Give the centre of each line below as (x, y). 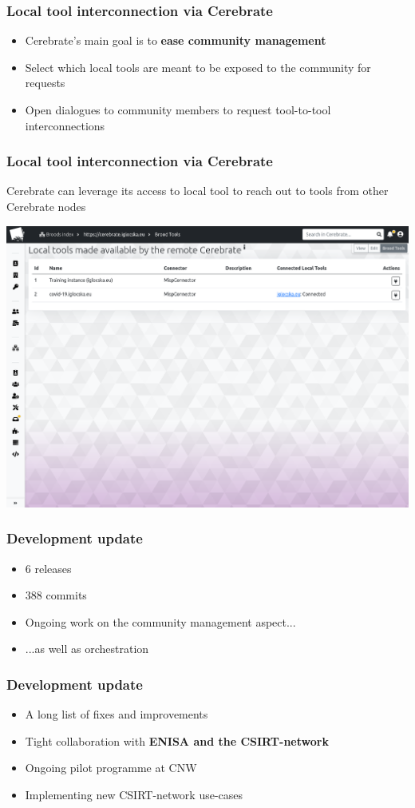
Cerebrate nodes (46, 206)
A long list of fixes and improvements (117, 714)
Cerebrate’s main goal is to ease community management (176, 40)
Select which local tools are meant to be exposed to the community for (198, 67)
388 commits (56, 595)
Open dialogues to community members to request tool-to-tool (178, 109)
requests (45, 83)
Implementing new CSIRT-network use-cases (134, 795)
